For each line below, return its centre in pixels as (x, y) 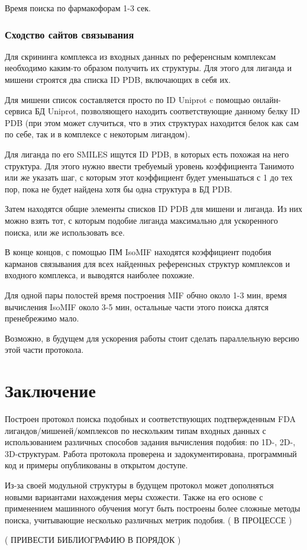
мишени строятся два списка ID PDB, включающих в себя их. (118, 79)
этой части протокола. (44, 350)
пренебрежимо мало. (42, 318)
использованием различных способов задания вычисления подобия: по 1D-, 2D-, (150, 442)
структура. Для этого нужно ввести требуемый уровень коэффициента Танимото (150, 165)
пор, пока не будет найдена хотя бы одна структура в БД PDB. (119, 189)
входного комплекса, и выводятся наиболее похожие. (100, 275)
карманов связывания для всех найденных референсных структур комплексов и (147, 263)
